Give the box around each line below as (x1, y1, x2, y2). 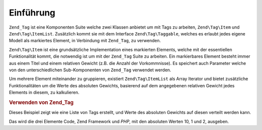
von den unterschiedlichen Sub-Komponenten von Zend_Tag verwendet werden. (9, 67, 172, 73)
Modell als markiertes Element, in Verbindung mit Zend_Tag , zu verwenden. (9, 38, 161, 44)
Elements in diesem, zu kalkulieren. (9, 90, 80, 96)
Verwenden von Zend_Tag (9, 99, 74, 106)
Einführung (9, 7, 55, 18)
